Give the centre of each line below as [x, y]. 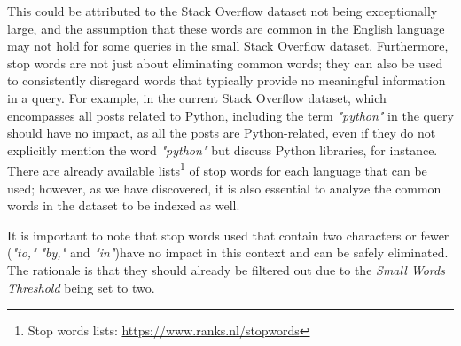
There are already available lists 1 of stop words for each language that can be [217, 169]
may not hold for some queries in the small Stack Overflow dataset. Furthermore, [228, 46]
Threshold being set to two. [81, 287]
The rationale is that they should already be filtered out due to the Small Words [226, 269]
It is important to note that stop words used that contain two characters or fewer [228, 235]
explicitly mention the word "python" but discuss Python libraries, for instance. [223, 149]
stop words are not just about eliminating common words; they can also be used [225, 63]
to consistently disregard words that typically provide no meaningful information [227, 80]
